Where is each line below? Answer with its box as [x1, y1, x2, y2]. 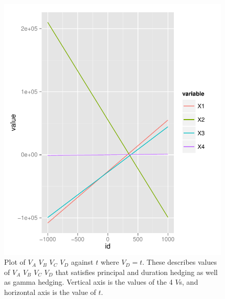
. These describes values [142, 257, 217, 267]
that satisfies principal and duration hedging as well [55, 266, 218, 277]
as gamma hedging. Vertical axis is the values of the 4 [4, 277, 173, 287]
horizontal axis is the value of [4, 287, 96, 297]
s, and [179, 277, 198, 287]
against [71, 257, 94, 267]
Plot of [4, 257, 26, 267]
